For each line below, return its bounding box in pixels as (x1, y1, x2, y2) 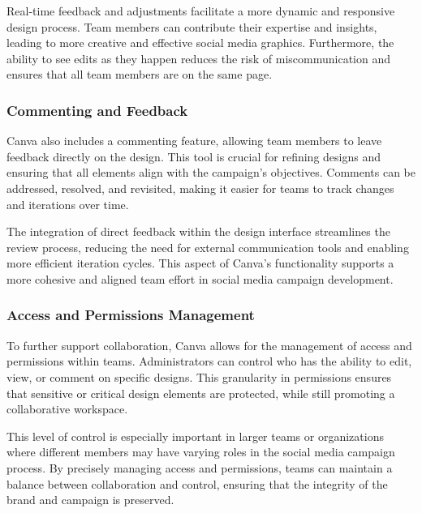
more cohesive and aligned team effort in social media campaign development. (6, 270, 394, 287)
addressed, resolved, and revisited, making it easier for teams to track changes (6, 179, 394, 196)
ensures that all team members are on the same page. (6, 66, 273, 83)
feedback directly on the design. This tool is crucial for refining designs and (6, 147, 381, 165)
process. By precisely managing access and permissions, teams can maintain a (6, 459, 393, 476)
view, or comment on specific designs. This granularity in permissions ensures (6, 368, 392, 385)
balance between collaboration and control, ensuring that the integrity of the (6, 475, 388, 492)
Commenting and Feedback (6, 100, 188, 120)
